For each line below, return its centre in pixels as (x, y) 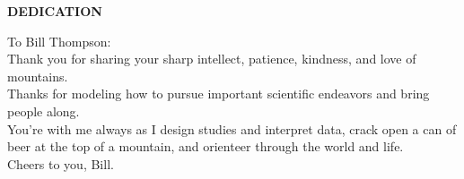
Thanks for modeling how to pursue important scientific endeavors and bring (219, 94)
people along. (44, 111)
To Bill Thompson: (59, 41)
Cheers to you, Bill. (61, 163)
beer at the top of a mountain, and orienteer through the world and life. (206, 146)
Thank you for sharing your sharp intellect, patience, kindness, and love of (212, 59)
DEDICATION (55, 11)
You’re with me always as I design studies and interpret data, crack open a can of (232, 128)
